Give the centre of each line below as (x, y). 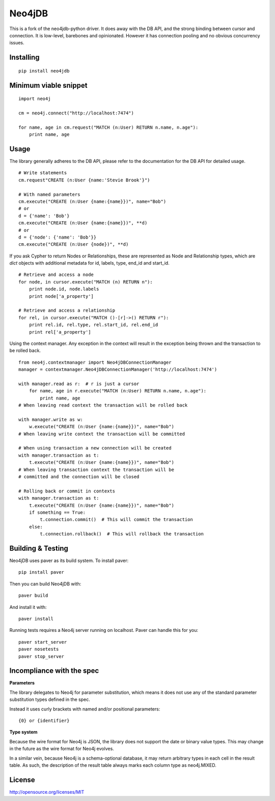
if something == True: (57, 512)
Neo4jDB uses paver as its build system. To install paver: (69, 561)
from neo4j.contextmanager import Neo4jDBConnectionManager (95, 362)
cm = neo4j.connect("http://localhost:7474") (76, 113)
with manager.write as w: (51, 419)
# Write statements (43, 173)
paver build (33, 596)
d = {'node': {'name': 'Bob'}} (58, 237)
